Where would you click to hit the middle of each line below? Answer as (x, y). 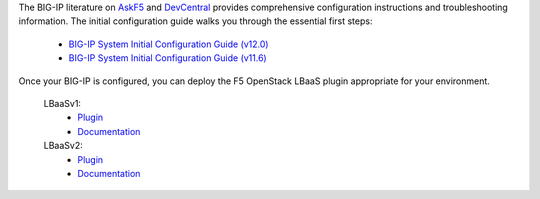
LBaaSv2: (63, 146)
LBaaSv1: (62, 103)
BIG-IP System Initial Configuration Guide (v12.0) (168, 44)
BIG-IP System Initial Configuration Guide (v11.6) (167, 58)
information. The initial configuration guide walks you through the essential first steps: (195, 21)
